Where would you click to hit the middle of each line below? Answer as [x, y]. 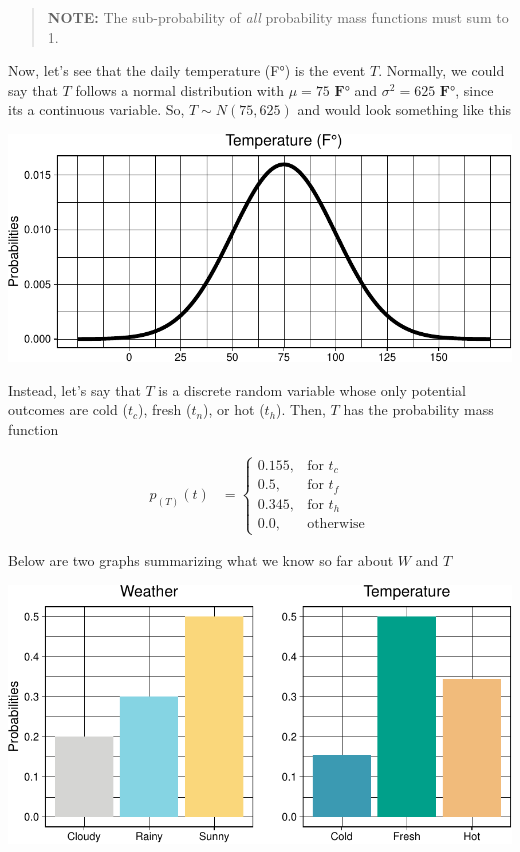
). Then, [301, 409]
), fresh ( [164, 409]
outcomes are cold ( [68, 409]
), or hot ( [234, 409]
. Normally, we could [441, 70]
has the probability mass [418, 409]
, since [474, 89]
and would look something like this [404, 109]
